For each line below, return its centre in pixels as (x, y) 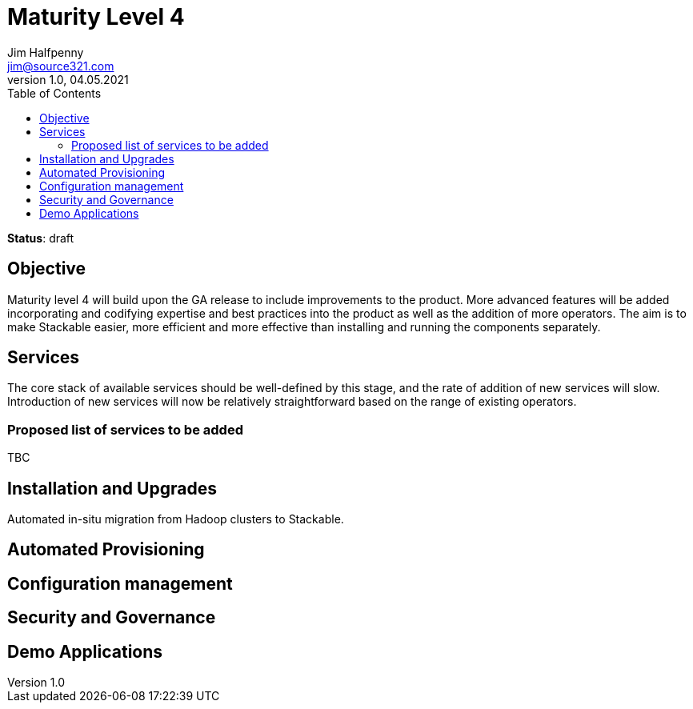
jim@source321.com (61, 66)
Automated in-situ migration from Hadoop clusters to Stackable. (176, 519)
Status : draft (41, 238)
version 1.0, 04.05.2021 (68, 79)
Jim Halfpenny (46, 52)
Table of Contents (54, 93)
